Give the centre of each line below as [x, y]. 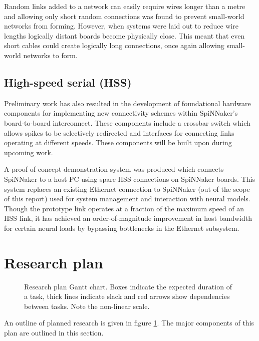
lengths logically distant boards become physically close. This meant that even [124, 35]
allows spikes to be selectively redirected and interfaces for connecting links [119, 132]
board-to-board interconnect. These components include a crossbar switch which [127, 122]
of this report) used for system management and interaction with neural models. [127, 199]
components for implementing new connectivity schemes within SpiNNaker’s [121, 113]
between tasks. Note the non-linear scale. [87, 306]
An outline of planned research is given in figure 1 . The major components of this [129, 323]
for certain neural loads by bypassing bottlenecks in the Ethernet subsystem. [122, 228]
